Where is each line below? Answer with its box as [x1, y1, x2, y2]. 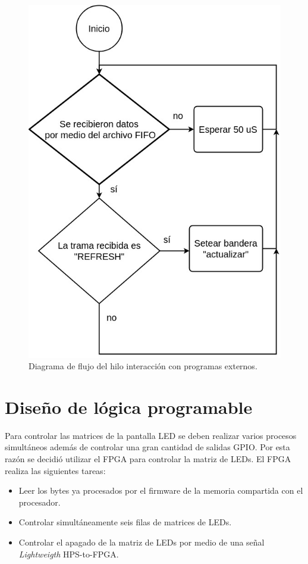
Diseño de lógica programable [5, 394, 253, 419]
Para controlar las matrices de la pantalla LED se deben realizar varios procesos [5, 429, 297, 441]
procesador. [18, 496, 61, 508]
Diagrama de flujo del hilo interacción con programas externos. [29, 360, 257, 372]
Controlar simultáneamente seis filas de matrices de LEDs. [18, 516, 232, 528]
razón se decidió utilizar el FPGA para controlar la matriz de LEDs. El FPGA [5, 453, 291, 465]
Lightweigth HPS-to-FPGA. [18, 547, 119, 560]
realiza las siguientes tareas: [5, 464, 106, 476]
